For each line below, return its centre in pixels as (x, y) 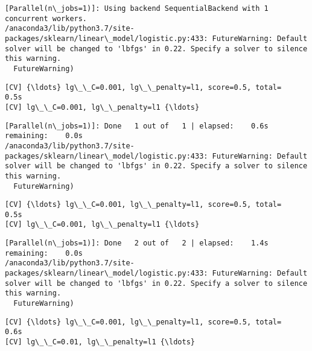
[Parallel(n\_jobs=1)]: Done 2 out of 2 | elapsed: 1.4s (137, 243)
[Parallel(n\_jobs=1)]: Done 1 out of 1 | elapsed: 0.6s (137, 126)
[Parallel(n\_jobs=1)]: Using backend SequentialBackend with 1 (137, 8)
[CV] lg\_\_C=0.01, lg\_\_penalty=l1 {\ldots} (100, 342)
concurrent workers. (46, 18)
